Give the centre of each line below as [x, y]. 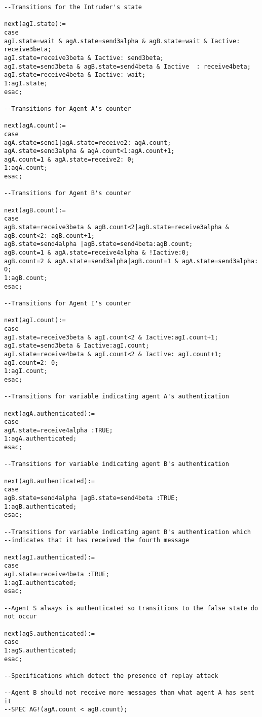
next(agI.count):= [35, 320]
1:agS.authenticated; [41, 650]
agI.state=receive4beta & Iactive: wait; [75, 75]
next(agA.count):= [35, 126]
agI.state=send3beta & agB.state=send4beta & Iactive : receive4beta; [127, 66]
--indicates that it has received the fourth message [97, 540]
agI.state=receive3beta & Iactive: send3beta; [84, 58]
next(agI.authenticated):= [49, 557]
